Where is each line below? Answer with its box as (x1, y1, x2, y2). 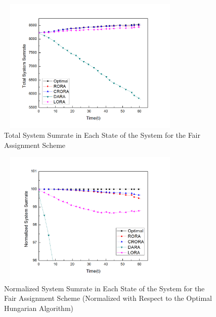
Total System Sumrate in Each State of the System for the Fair (4, 130, 200, 140)
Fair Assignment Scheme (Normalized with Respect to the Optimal (4, 293, 212, 303)
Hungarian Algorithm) (4, 302, 74, 313)
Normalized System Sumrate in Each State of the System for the (4, 283, 205, 293)
